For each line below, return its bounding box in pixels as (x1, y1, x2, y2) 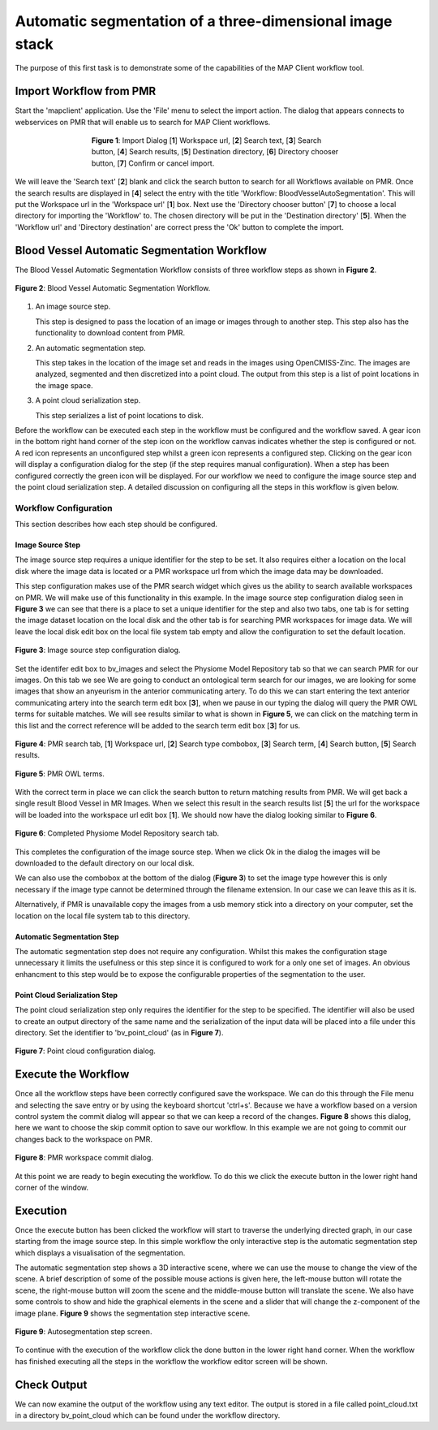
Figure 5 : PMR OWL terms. (15, 768, 105, 779)
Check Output (15, 1377, 88, 1392)
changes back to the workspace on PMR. (15, 1134, 153, 1144)
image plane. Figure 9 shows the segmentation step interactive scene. (15, 1308, 251, 1318)
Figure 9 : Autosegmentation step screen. (15, 1327, 152, 1337)
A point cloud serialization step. (35, 395, 141, 405)
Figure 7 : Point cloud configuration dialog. (15, 1046, 156, 1056)
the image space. (35, 380, 93, 390)
